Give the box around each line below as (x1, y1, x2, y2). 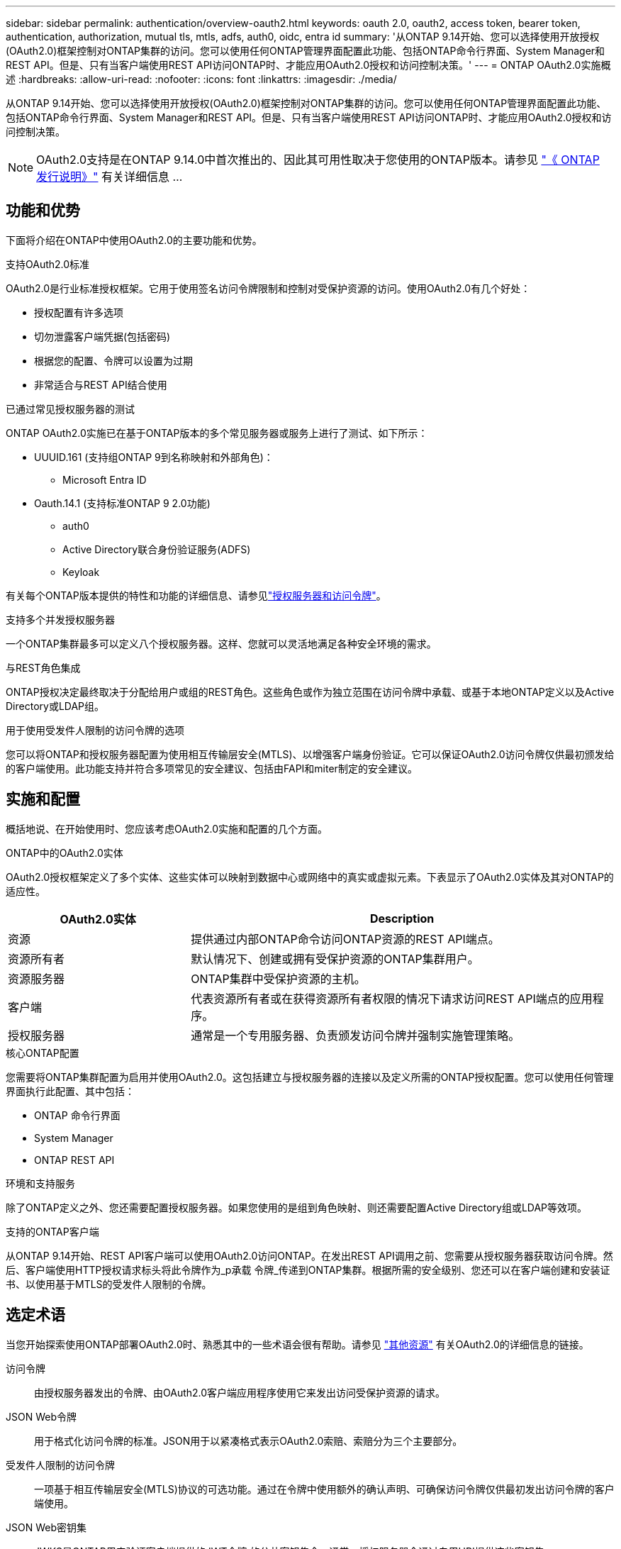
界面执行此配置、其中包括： (6, 1084, 135, 1097)
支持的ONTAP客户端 (6, 1225, 99, 1238)
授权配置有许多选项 (34, 306, 123, 318)
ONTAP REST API (34, 1153, 115, 1166)
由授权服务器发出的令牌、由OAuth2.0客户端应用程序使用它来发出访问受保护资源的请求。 (34, 1386, 446, 1399)
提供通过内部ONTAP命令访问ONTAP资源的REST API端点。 (191, 931, 500, 946)
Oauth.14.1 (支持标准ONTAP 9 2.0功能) (34, 496, 211, 509)
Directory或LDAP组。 (6, 699, 105, 712)
